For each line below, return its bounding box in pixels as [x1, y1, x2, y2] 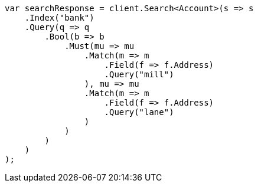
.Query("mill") [104, 70, 174, 79]
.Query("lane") [104, 107, 174, 117]
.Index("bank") [24, 13, 94, 22]
